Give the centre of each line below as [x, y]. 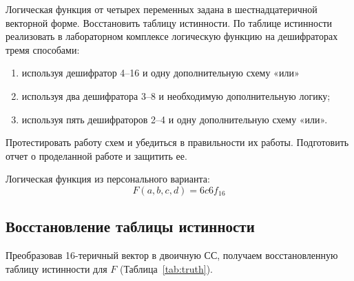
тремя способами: [43, 49]
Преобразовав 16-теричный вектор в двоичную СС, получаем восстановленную [172, 255]
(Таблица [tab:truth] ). [166, 268]
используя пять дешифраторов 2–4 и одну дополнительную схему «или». [175, 119]
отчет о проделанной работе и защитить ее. [96, 155]
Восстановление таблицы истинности [130, 226]
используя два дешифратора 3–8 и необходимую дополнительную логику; [176, 95]
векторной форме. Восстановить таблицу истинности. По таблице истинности [169, 22]
